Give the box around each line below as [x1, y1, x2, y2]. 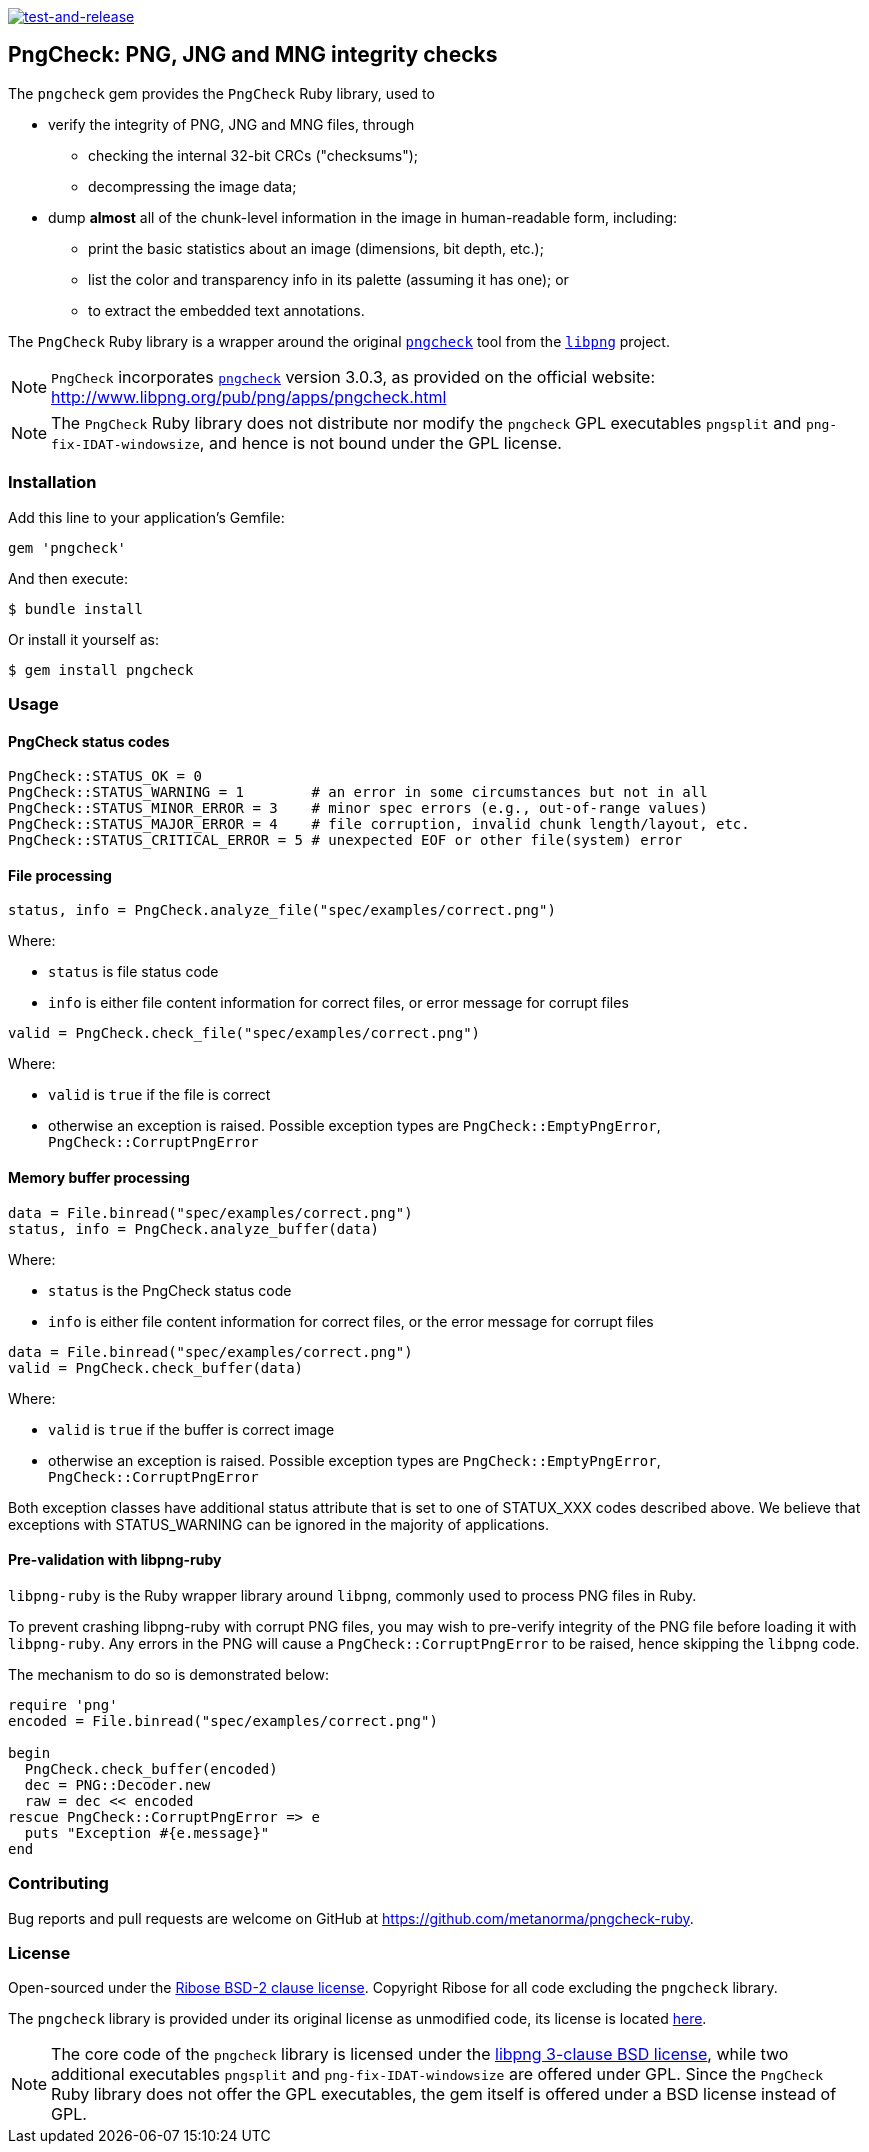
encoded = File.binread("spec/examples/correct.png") [8, 1712, 438, 1729]
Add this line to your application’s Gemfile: [8, 508, 285, 526]
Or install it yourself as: [8, 630, 159, 648]
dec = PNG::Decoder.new [24, 1776, 211, 1793]
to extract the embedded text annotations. [88, 301, 365, 319]
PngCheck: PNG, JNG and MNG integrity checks [8, 42, 498, 68]
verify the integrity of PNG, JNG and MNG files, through [48, 115, 415, 133]
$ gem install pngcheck [8, 661, 194, 678]
